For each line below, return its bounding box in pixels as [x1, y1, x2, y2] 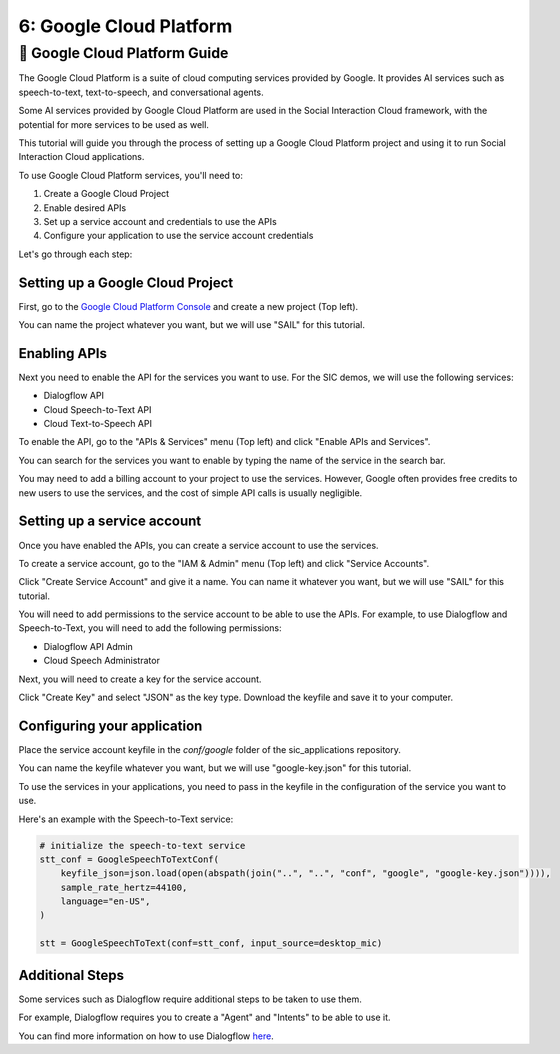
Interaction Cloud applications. [18, 151, 145, 163]
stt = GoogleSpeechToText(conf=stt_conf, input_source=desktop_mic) [39, 938, 383, 949]
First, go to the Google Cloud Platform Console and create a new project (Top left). [18, 300, 359, 312]
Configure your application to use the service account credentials [43, 230, 314, 242]
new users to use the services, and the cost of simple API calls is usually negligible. [18, 486, 363, 499]
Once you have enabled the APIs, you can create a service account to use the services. [18, 539, 379, 551]
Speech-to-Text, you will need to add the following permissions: [18, 622, 282, 634]
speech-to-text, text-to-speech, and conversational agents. [18, 86, 264, 98]
